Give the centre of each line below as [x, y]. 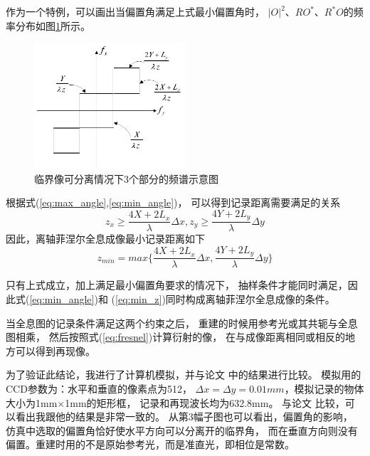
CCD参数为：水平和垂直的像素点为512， [99, 389]
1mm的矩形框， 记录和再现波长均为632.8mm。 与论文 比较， [205, 402]
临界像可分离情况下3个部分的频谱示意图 [126, 178]
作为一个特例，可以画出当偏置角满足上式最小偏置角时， [135, 11]
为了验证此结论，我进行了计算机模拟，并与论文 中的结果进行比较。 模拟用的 [184, 375]
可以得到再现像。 [55, 350]
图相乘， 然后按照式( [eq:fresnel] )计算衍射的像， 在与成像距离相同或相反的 [175, 337]
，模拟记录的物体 [324, 389]
